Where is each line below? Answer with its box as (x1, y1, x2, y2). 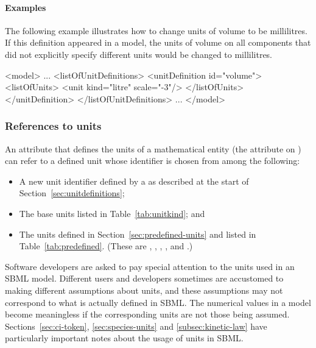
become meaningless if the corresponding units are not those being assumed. (5, 308, 290, 321)
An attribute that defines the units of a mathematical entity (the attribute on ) (5, 142, 301, 155)
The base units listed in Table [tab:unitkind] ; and (19, 207, 205, 219)
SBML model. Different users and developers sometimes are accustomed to (5, 272, 284, 285)
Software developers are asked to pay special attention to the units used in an (5, 260, 295, 272)
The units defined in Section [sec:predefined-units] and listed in (19, 227, 256, 240)
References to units (5, 118, 102, 133)
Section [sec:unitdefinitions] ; (19, 186, 125, 199)
